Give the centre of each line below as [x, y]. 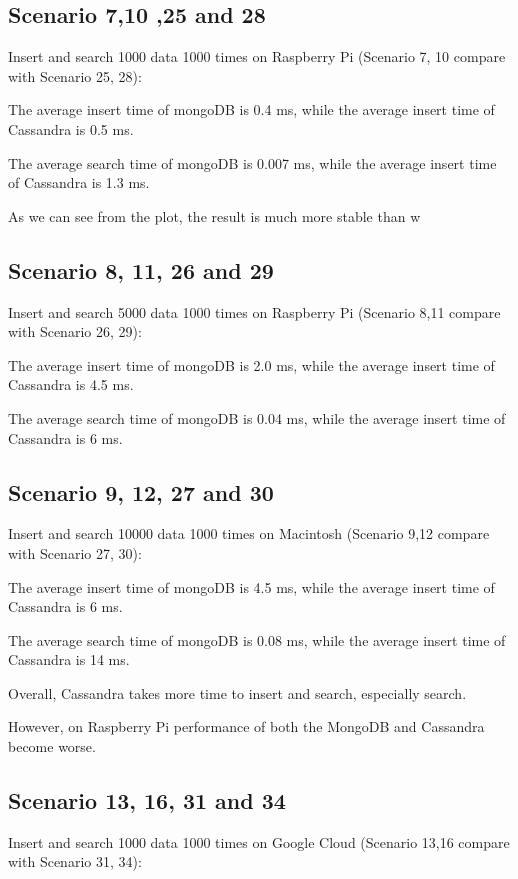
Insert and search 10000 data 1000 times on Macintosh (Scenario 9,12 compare [249, 533]
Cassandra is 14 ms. [69, 659]
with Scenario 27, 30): [75, 552]
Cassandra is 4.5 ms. [71, 384]
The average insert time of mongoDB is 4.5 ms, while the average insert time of [251, 586]
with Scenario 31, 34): [75, 861]
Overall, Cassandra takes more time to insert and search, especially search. [237, 692]
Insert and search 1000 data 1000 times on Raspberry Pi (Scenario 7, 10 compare [257, 56]
